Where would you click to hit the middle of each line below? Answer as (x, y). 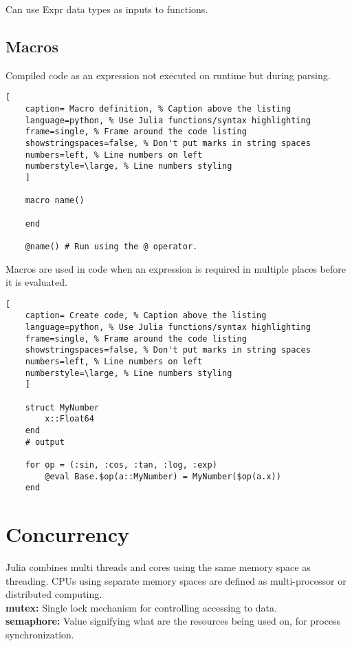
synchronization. (40, 635)
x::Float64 (69, 419)
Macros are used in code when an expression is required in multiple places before (176, 268)
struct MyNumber (62, 407)
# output (45, 442)
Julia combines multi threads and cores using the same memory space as (158, 567)
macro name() (55, 201)
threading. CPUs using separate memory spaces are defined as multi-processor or (176, 580)
